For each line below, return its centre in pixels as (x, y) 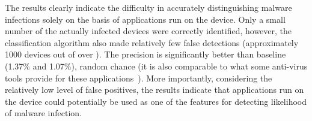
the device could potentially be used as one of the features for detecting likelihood (156, 101)
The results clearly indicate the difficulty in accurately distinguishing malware (148, 7)
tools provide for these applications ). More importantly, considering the (139, 78)
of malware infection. (43, 113)
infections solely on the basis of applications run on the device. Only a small (145, 19)
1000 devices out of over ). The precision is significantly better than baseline (145, 54)
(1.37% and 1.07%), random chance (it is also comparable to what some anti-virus (156, 66)
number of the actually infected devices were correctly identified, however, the (148, 31)
